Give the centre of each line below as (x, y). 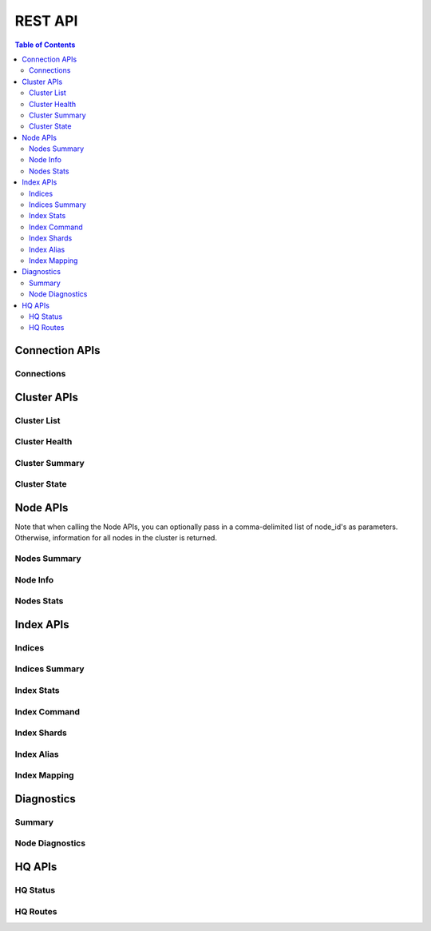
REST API (46, 21)
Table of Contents (45, 45)
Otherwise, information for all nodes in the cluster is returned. (116, 538)
